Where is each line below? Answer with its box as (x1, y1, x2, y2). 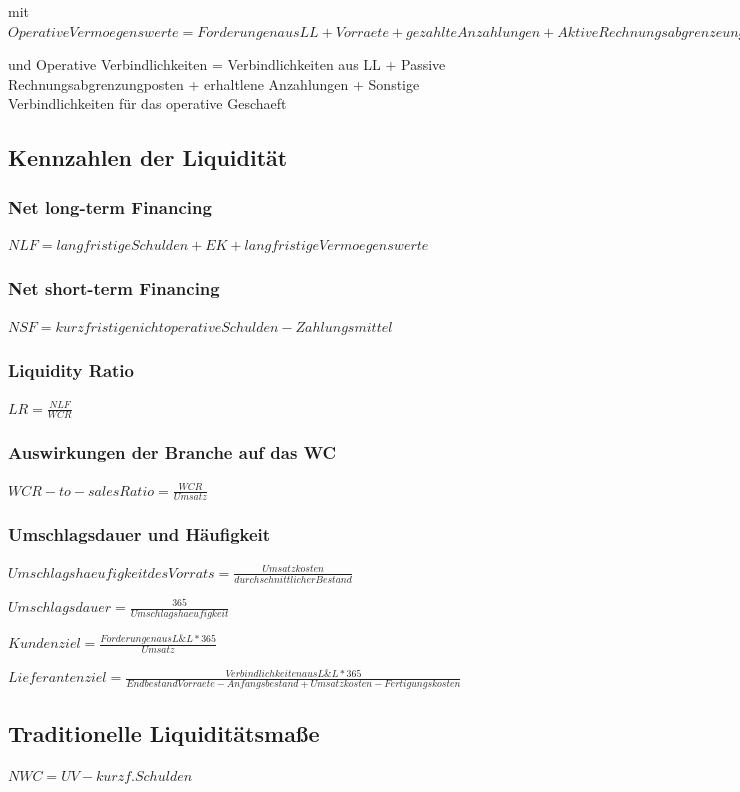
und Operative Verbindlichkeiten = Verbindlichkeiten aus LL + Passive (8, 54, 446, 75)
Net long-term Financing (8, 194, 212, 219)
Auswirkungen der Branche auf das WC (8, 440, 337, 465)
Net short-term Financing (8, 276, 220, 301)
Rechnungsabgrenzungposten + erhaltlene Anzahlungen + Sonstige (8, 73, 420, 94)
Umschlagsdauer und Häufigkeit (8, 522, 271, 547)
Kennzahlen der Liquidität (8, 142, 288, 173)
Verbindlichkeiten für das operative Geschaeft (8, 93, 287, 114)
